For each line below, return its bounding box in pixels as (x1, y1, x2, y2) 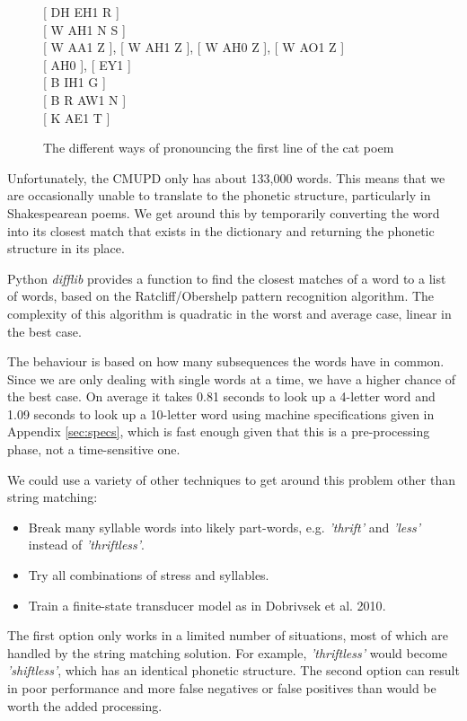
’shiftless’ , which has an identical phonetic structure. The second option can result (7, 661, 460, 680)
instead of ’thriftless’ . (28, 535, 145, 554)
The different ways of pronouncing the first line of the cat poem (43, 138, 394, 157)
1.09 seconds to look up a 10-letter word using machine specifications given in (7, 404, 435, 423)
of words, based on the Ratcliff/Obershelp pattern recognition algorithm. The (7, 286, 435, 305)
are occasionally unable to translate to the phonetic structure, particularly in (7, 186, 431, 205)
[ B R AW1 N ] (43, 90, 127, 109)
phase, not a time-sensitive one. (7, 440, 181, 459)
